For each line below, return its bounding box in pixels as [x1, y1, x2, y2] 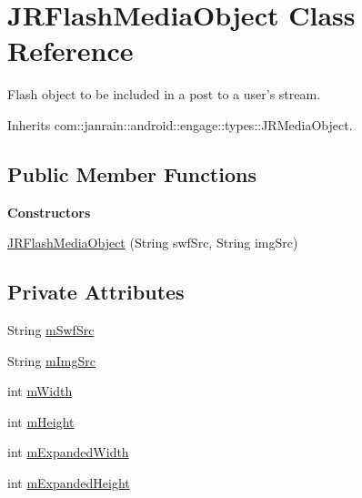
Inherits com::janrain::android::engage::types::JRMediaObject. [7, 115, 353, 134]
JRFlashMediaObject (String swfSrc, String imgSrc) [7, 233, 298, 252]
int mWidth [7, 381, 73, 401]
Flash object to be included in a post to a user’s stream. [7, 85, 321, 104]
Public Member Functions [7, 159, 256, 188]
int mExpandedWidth [7, 442, 129, 462]
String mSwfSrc [7, 320, 95, 340]
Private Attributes [7, 278, 185, 306]
